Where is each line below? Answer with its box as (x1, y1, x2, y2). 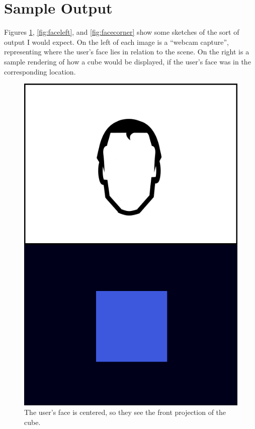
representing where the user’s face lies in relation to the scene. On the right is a (4, 46, 249, 57)
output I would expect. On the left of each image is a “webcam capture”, (4, 36, 229, 47)
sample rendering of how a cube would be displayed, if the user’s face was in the (4, 56, 251, 66)
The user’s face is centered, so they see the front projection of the (24, 407, 226, 417)
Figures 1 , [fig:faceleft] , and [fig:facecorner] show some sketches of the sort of (4, 27, 239, 37)
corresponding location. (4, 66, 76, 77)
